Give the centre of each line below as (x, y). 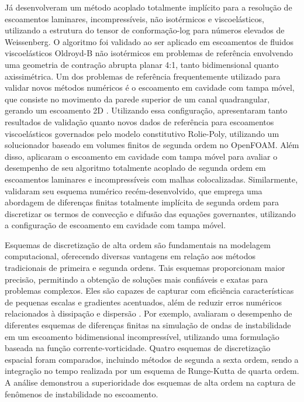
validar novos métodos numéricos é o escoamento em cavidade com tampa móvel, (150, 87)
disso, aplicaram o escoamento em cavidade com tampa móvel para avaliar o (141, 156)
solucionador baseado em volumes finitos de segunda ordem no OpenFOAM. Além (152, 145)
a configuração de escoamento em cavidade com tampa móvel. (115, 225)
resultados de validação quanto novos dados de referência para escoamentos (139, 121)
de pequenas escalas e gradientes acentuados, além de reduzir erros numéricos (143, 302)
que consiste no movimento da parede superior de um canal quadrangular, (137, 99)
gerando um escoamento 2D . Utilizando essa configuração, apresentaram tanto (146, 110)
